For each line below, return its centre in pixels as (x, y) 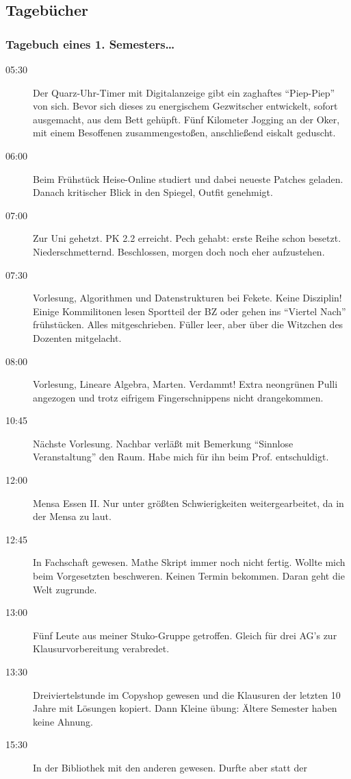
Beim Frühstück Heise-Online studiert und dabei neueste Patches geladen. (188, 178)
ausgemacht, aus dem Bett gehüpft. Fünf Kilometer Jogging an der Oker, (186, 119)
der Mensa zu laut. (72, 516)
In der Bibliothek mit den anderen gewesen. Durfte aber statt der (170, 767)
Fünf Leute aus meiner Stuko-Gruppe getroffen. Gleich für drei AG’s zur (185, 635)
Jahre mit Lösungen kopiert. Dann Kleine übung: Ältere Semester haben (185, 708)
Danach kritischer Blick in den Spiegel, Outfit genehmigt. (153, 192)
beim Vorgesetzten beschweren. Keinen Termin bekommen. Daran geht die (189, 576)
